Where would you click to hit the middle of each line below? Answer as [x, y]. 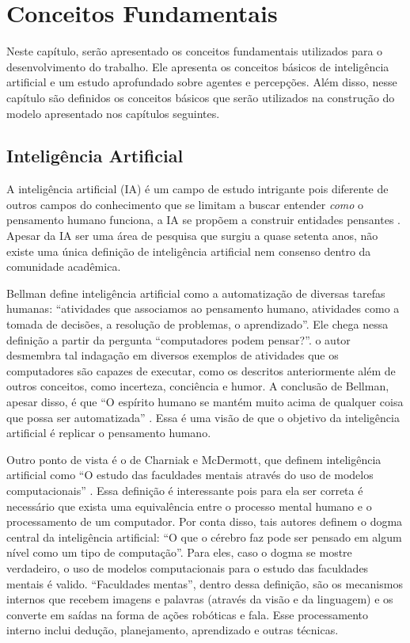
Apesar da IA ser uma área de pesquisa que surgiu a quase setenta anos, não [192, 236]
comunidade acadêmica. [64, 266]
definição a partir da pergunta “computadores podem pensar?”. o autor [178, 339]
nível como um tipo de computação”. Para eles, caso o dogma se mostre [179, 552]
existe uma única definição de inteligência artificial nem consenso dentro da [189, 251]
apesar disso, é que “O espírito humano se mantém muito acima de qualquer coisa [205, 402]
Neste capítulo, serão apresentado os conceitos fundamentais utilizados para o [195, 51]
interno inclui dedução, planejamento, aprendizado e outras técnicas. [173, 630]
